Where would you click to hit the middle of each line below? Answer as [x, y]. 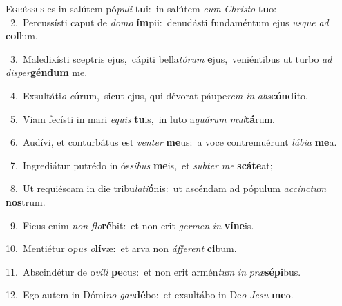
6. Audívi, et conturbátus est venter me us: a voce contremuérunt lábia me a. [173, 142]
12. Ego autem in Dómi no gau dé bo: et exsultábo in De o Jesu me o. [150, 295]
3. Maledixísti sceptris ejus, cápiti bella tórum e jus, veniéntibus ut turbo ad [171, 58]
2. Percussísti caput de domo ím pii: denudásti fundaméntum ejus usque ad [169, 22]
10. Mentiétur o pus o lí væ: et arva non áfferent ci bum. [121, 248]
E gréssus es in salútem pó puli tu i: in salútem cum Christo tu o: [141, 8]
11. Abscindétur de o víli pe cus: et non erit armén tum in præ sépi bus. [153, 271]
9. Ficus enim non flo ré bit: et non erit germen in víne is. [132, 225]
